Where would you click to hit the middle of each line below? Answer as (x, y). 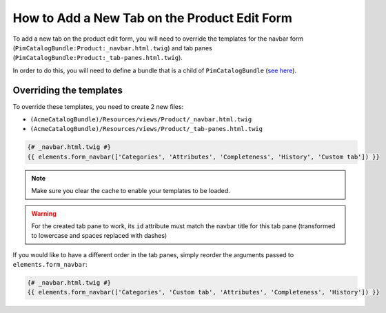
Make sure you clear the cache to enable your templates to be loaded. (131, 191)
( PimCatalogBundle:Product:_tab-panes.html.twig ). (98, 58)
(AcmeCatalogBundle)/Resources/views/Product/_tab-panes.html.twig (146, 129)
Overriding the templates (68, 90)
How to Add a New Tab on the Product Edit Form (153, 18)
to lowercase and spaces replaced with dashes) (99, 236)
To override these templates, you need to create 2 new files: (98, 106)
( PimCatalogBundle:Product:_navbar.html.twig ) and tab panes (113, 48)
